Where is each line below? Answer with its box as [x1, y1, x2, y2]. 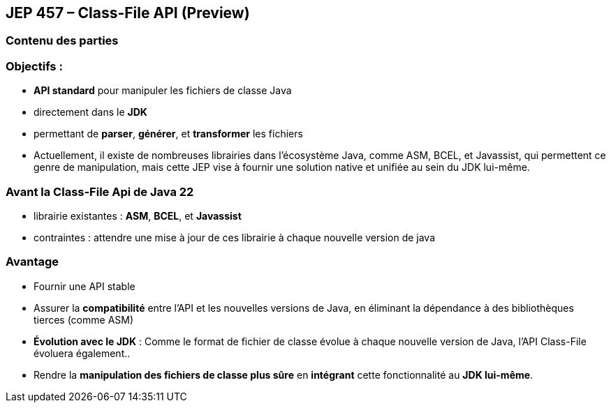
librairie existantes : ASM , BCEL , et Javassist [34, 209, 242, 222]
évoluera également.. [34, 347, 131, 359]
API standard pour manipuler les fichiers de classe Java [34, 84, 292, 97]
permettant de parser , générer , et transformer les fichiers [34, 128, 303, 140]
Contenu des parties [6, 33, 119, 48]
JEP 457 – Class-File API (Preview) [6, 4, 250, 22]
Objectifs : [6, 59, 63, 73]
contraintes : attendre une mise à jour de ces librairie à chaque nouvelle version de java [34, 231, 436, 243]
